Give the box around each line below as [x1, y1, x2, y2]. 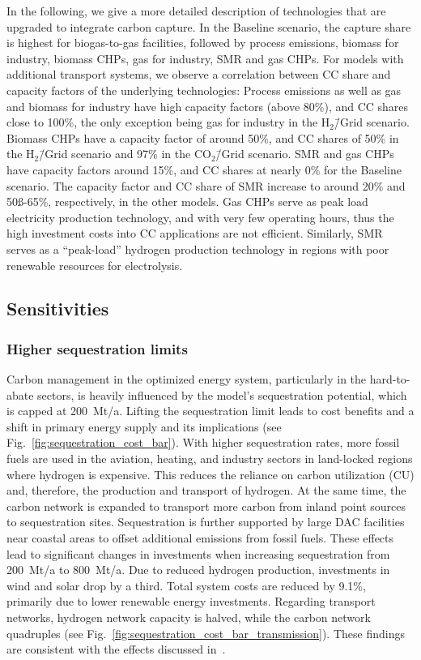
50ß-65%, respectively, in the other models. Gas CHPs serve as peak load [6, 193, 368, 210]
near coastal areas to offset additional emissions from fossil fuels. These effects [6, 529, 394, 546]
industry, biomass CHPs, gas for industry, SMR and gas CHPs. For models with [6, 49, 404, 66]
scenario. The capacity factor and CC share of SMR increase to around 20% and [6, 177, 406, 194]
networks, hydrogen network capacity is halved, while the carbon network [6, 609, 371, 625]
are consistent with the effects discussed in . [6, 641, 226, 658]
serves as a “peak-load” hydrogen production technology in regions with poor [6, 240, 389, 257]
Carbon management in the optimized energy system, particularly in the [6, 371, 367, 388]
